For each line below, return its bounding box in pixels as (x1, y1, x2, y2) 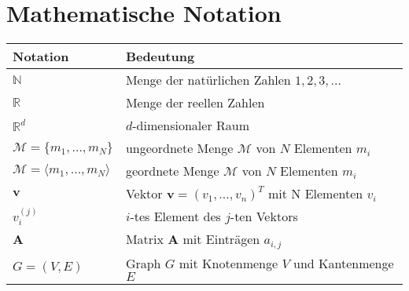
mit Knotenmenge (179, 254, 278, 273)
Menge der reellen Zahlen (125, 93, 265, 112)
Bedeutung (125, 47, 195, 66)
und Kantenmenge (293, 254, 394, 273)
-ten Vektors (230, 207, 298, 226)
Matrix (125, 230, 164, 249)
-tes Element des (130, 207, 221, 226)
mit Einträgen (182, 230, 260, 249)
